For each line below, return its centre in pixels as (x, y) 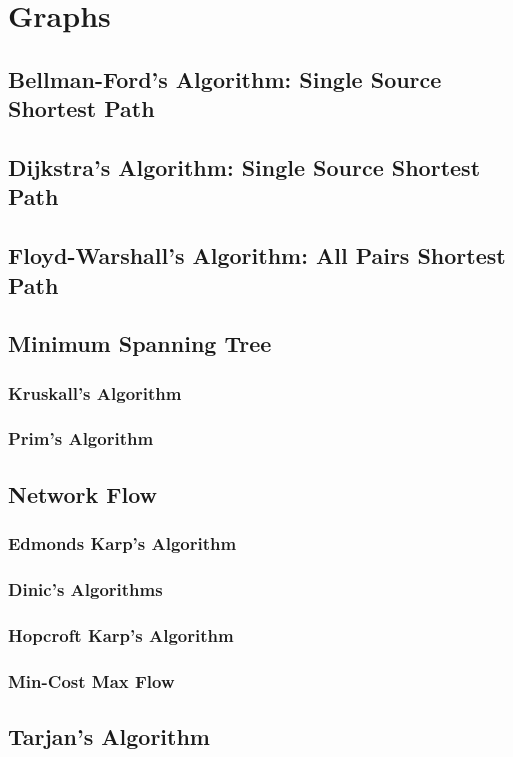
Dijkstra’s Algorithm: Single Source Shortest (244, 166)
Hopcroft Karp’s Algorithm (121, 634)
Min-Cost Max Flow (91, 680)
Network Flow (83, 493)
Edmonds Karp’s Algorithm (122, 543)
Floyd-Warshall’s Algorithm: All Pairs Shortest (257, 255)
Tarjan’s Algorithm (109, 735)
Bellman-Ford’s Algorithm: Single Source (225, 78)
